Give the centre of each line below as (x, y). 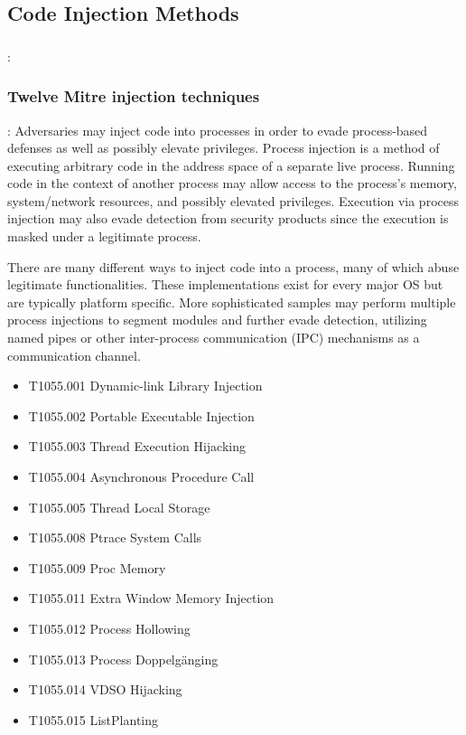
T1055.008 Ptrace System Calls (115, 537)
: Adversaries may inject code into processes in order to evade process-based (218, 130)
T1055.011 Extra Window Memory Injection (151, 598)
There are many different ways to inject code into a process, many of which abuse (233, 266)
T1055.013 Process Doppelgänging (123, 659)
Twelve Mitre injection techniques (134, 96)
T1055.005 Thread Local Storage (119, 507)
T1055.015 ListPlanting (93, 719)
